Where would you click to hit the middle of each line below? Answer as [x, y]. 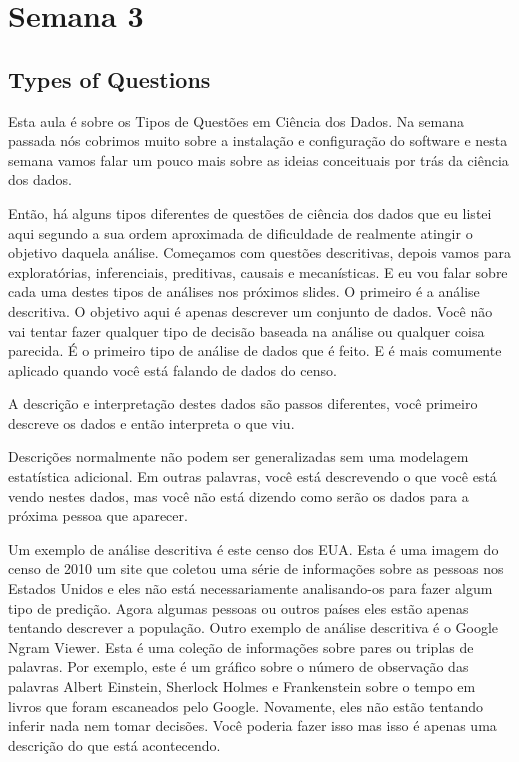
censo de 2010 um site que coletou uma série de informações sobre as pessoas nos [256, 568]
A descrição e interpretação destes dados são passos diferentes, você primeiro [243, 403]
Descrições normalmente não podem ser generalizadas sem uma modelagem [238, 456]
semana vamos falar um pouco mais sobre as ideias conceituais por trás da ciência [258, 159]
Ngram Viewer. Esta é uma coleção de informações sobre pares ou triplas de [241, 646]
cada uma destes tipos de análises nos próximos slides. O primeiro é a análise [244, 291]
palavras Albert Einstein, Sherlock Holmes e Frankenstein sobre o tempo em [242, 686]
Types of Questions [109, 78]
